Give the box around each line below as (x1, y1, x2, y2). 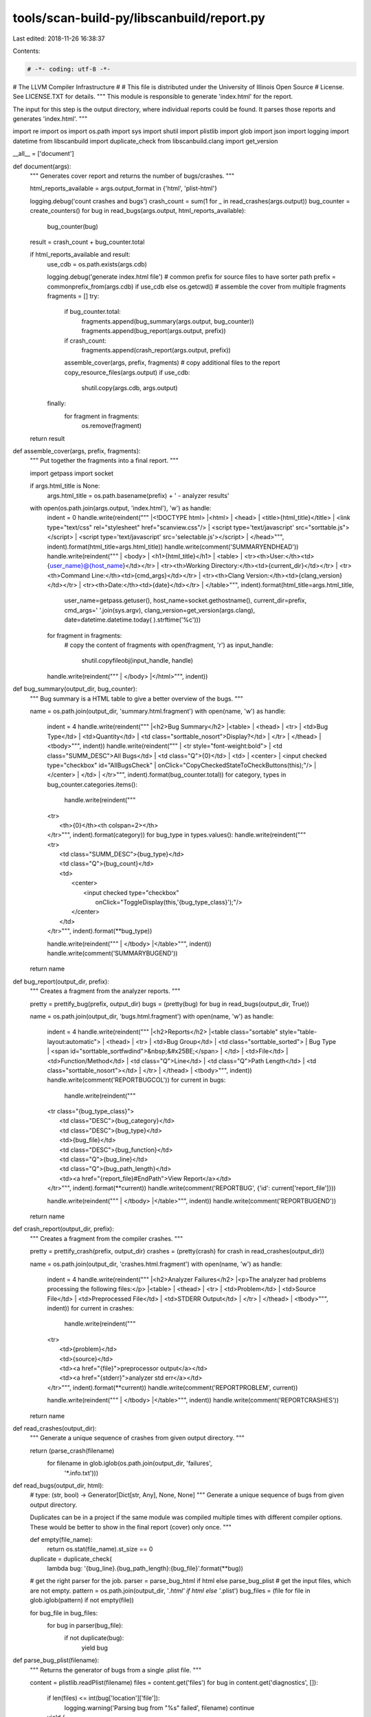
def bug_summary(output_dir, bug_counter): (12, 685, 137, 693)
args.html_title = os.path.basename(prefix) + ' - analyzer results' (47, 491, 229, 499)
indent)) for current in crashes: (47, 1304, 134, 1312)
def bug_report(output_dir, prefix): (12, 977, 109, 986)
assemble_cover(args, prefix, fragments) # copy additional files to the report (64, 359, 281, 367)
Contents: (12, 47, 41, 55)
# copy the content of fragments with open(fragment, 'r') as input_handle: (64, 641, 273, 649)
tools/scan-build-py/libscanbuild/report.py (12, 10, 266, 25)
